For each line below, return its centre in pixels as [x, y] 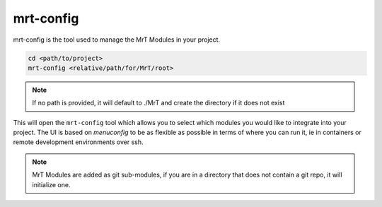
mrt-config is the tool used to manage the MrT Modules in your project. [117, 40]
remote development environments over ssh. [79, 142]
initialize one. [51, 184]
